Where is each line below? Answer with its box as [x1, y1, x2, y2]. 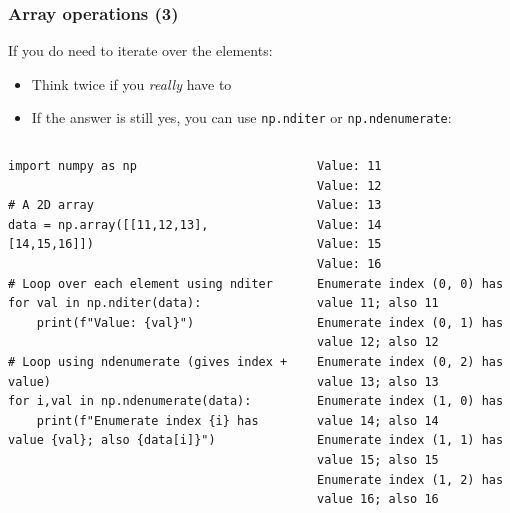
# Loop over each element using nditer [8, 276, 273, 291]
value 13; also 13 [317, 374, 439, 389]
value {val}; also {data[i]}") [8, 433, 216, 448]
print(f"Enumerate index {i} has [36, 413, 259, 428]
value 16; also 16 [317, 492, 439, 507]
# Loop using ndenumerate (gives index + [8, 355, 288, 369]
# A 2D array [8, 198, 94, 213]
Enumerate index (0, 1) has [317, 315, 504, 330]
